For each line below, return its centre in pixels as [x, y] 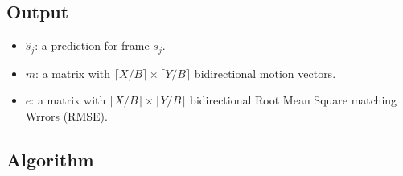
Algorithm [50, 159]
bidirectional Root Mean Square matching [294, 100]
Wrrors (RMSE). [66, 115]
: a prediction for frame [92, 45]
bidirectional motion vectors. [265, 73]
